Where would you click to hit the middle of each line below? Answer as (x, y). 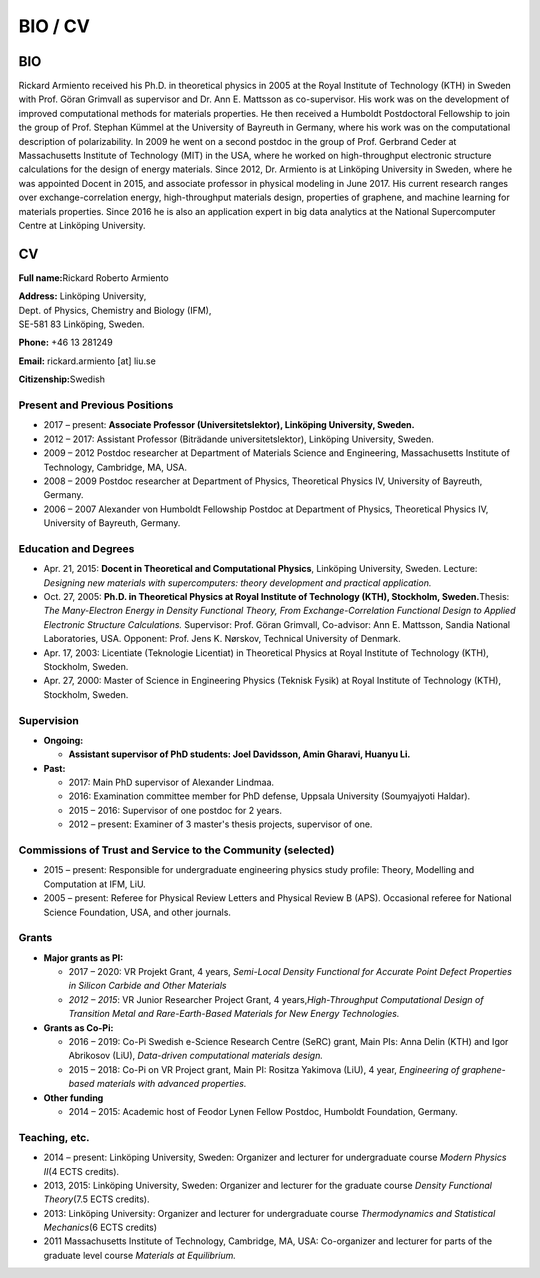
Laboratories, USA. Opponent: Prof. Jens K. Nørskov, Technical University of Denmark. (222, 639)
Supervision (48, 720)
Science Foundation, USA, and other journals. (137, 912)
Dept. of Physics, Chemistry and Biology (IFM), (115, 310)
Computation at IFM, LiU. (95, 884)
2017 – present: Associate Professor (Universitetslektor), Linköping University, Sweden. (229, 425)
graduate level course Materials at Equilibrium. (140, 1255)
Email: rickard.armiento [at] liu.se (87, 361)
